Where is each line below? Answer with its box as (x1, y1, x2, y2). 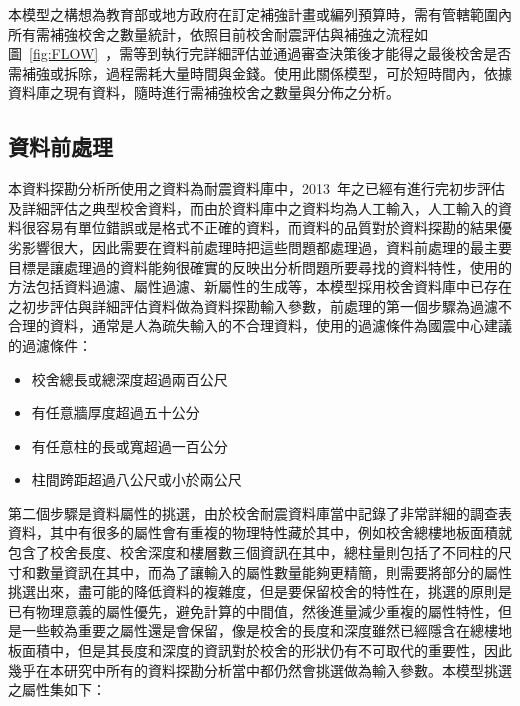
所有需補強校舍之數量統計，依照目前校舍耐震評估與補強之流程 (8, 23, 414, 44)
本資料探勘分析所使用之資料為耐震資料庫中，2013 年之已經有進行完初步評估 (8, 178, 505, 199)
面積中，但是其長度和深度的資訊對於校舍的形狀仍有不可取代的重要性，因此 (21, 640, 512, 661)
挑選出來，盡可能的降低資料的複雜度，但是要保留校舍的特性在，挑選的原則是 (8, 581, 512, 602)
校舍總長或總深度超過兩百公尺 (31, 368, 228, 389)
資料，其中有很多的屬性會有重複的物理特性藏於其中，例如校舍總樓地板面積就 (8, 522, 512, 543)
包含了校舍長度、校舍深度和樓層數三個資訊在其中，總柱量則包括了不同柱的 (8, 542, 498, 563)
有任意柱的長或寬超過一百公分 (31, 435, 228, 456)
